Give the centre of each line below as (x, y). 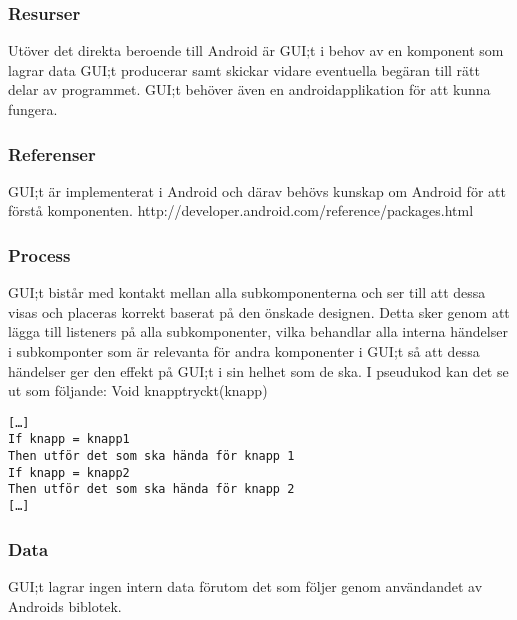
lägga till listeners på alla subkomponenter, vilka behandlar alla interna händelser (258, 331)
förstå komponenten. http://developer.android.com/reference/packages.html (241, 210)
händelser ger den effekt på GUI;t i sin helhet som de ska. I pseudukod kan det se (258, 370)
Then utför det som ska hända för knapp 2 (151, 489)
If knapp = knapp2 (69, 472)
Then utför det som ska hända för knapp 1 (151, 456)
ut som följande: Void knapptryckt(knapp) (138, 390)
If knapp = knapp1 (69, 439)
